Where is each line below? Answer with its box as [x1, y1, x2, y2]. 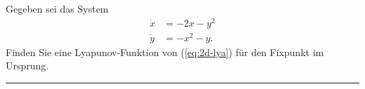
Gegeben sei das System [6, 1, 109, 15]
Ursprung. [6, 58, 49, 73]
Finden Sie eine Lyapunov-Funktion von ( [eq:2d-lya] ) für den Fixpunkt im [6, 44, 324, 59]
